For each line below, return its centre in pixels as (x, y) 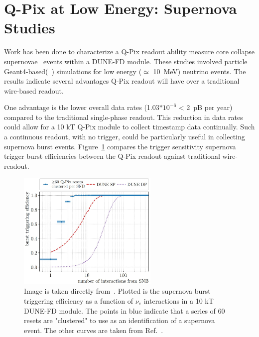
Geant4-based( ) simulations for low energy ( (73, 71)
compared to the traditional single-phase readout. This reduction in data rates (124, 117)
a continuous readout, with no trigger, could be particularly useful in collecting (125, 137)
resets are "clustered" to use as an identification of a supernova (120, 320)
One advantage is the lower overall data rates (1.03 (82, 107)
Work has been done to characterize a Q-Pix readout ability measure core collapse (129, 52)
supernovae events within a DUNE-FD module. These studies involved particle (126, 61)
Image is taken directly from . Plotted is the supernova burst (117, 291)
